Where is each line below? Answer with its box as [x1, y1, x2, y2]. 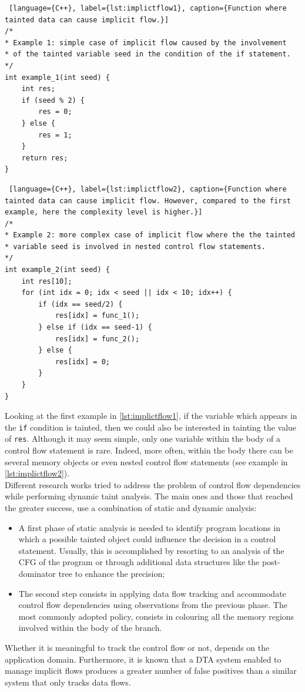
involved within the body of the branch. [18, 622, 162, 634]
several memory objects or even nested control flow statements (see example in [5, 455, 288, 468]
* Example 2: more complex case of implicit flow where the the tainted [5, 231, 295, 240]
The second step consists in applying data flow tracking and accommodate [18, 587, 286, 599]
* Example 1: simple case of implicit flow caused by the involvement [5, 38, 287, 47]
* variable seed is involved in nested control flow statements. [5, 242, 266, 251]
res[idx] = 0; [55, 357, 110, 366]
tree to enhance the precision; [58, 567, 165, 580]
